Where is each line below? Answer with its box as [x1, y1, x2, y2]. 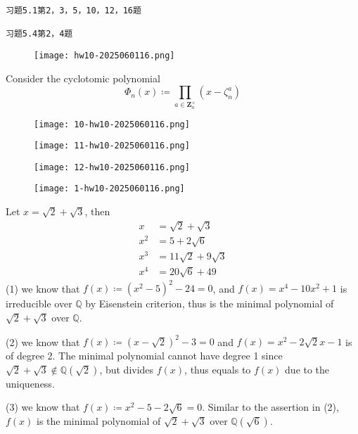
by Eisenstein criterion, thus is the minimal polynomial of [85, 296, 334, 311]
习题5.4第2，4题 [6, 29, 73, 39]
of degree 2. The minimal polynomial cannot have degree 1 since [6, 348, 283, 363]
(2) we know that [6, 334, 80, 349]
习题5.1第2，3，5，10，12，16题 [6, 6, 141, 15]
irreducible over [6, 296, 72, 311]
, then [84, 204, 110, 219]
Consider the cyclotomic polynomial [6, 70, 160, 85]
